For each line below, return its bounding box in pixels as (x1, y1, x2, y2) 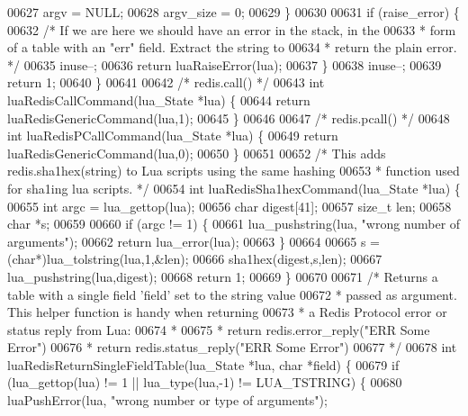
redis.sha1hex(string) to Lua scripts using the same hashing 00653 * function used (7, 161, 460, 180)
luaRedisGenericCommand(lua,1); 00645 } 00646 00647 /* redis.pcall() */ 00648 (7, 108, 450, 127)
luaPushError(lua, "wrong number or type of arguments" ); (7, 391, 328, 410)
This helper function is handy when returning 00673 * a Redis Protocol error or (7, 303, 447, 321)
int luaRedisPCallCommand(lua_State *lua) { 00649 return (7, 126, 338, 145)
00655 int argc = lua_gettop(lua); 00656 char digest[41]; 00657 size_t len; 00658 (7, 196, 452, 215)
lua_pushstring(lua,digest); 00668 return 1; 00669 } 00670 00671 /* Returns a (7, 267, 438, 285)
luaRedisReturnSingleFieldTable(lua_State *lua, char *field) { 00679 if (7, 355, 400, 374)
